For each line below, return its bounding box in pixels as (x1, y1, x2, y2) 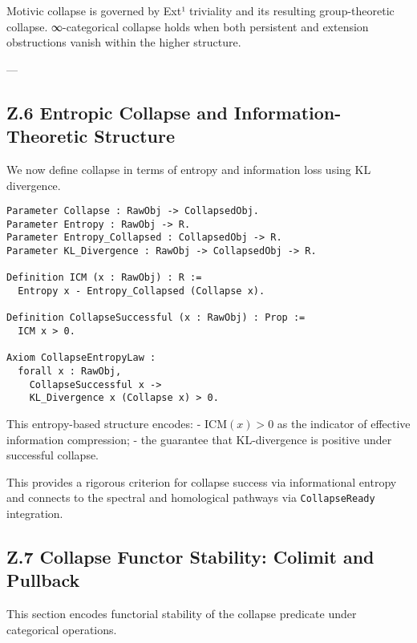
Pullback (6, 568, 80, 592)
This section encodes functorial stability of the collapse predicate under (6, 605, 357, 622)
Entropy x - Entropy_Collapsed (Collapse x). (18, 285, 265, 297)
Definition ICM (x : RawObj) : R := (6, 272, 202, 284)
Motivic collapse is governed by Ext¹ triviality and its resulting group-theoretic (6, 2, 395, 18)
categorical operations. (6, 621, 117, 637)
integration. (6, 505, 63, 522)
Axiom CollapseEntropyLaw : (6, 352, 156, 364)
